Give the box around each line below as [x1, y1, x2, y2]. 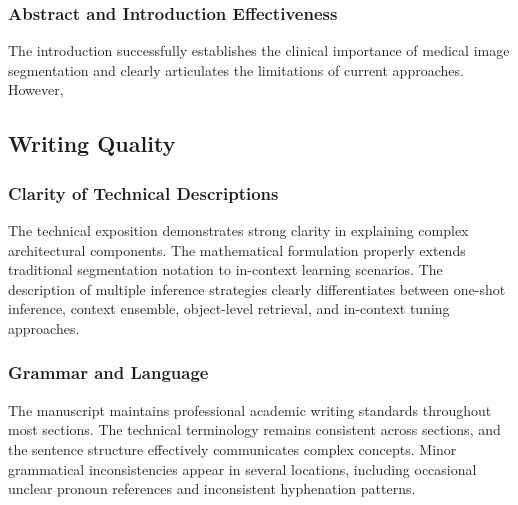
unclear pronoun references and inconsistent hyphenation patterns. [8, 478, 416, 499]
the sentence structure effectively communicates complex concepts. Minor [8, 438, 457, 459]
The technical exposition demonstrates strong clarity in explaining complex [8, 220, 469, 240]
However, [8, 79, 64, 100]
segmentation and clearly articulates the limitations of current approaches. [8, 59, 464, 80]
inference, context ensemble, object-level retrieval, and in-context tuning [8, 298, 450, 319]
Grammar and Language [8, 360, 209, 385]
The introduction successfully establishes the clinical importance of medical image [8, 40, 510, 61]
